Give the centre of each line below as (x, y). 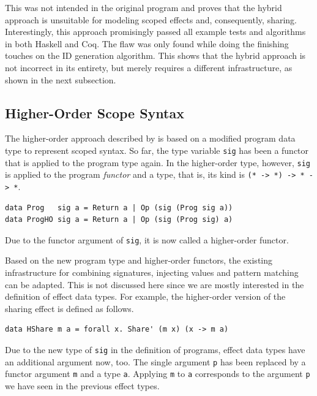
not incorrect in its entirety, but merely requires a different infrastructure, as (149, 67)
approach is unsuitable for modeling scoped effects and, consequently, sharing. (151, 19)
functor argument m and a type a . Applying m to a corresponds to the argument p (158, 374)
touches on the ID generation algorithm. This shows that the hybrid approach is (155, 55)
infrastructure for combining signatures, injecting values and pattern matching (152, 272)
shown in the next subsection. (61, 79)
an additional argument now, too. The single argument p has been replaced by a (155, 361)
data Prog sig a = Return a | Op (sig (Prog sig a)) (119, 208)
